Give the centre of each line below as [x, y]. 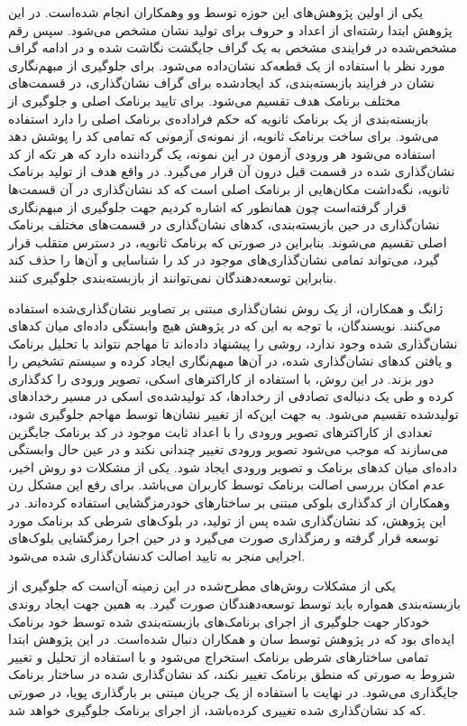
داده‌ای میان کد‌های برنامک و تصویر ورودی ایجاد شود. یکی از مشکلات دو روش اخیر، [233, 466]
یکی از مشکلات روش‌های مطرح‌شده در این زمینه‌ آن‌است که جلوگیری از [202, 586]
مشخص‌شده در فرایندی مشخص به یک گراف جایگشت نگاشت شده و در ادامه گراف [233, 47]
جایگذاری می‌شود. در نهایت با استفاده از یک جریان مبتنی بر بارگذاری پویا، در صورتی [233, 691]
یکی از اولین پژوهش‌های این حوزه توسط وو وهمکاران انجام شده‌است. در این [216, 12]
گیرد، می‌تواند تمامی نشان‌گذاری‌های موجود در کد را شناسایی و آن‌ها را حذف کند [224, 260]
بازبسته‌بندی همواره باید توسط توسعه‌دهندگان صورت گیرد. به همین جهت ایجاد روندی [234, 603]
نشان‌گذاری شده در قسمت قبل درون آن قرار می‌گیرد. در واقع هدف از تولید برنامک [232, 171]
